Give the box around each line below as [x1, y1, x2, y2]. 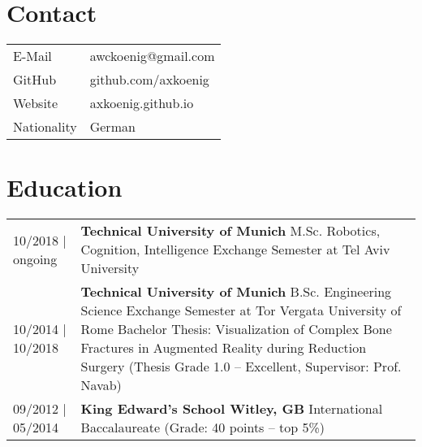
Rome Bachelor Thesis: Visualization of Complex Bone [80, 319, 392, 339]
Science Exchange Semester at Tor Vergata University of [80, 301, 402, 320]
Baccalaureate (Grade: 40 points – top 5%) [80, 418, 325, 437]
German [89, 117, 136, 137]
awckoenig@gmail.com [89, 46, 215, 66]
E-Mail [13, 46, 52, 66]
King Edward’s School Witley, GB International [80, 399, 383, 419]
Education [6, 171, 123, 204]
